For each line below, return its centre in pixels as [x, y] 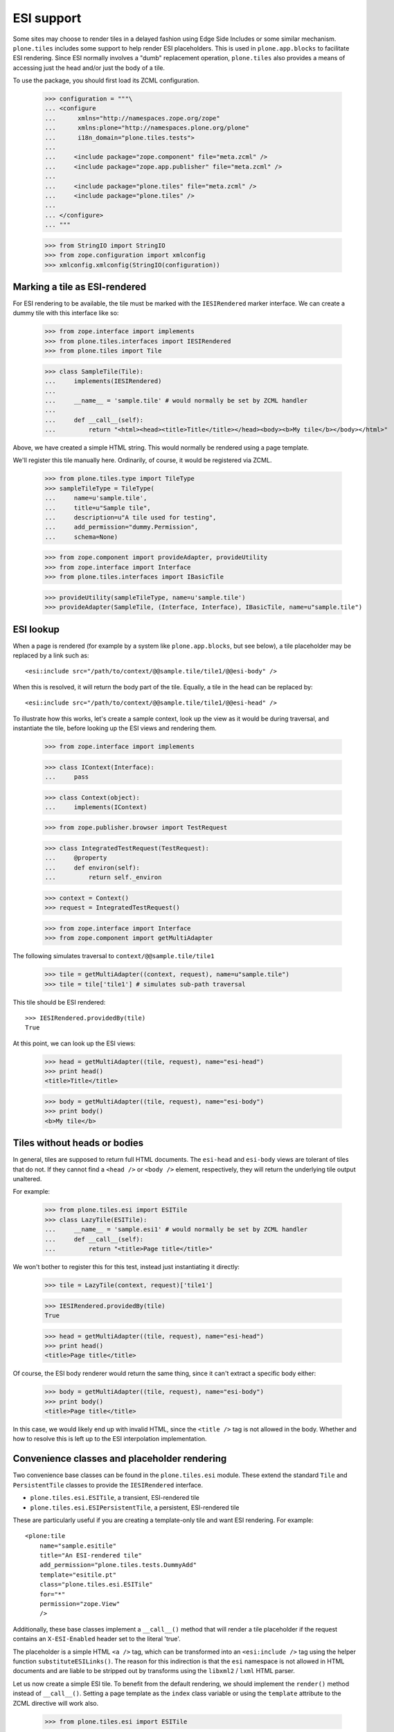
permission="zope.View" [80, 1604]
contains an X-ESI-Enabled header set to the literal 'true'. [97, 1639]
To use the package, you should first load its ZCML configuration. [106, 80]
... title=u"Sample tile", [98, 508]
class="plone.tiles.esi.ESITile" [96, 1584]
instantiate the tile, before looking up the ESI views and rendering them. [115, 728]
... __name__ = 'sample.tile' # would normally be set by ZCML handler [176, 400]
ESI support [47, 18]
